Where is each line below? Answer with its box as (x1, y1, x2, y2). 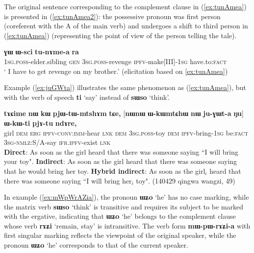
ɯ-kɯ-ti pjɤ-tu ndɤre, (4, 117, 77, 128)
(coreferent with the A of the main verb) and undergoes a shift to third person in (4, 21, 248, 31)
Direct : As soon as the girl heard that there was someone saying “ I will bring (4, 146, 238, 157)
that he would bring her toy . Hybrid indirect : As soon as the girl (4, 165, 205, 176)
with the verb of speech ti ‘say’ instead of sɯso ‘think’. (4, 92, 170, 102)
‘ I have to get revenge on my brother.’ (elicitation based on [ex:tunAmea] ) (4, 66, 228, 76)
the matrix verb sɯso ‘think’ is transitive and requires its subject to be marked (4, 201, 244, 211)
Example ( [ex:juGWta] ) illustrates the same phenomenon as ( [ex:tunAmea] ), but (4, 82, 246, 92)
